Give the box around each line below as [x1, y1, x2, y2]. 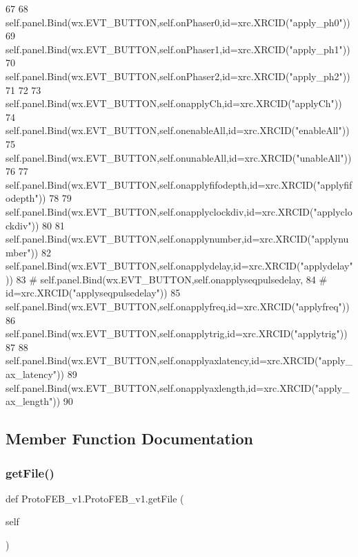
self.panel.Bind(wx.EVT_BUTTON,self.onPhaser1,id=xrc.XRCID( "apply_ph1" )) [6, 41, 350, 56]
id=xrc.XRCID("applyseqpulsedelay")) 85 [6, 285, 181, 300]
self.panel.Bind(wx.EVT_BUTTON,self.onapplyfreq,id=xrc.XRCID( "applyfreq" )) [6, 299, 350, 314]
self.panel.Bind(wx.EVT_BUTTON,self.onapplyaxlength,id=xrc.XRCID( [6, 380, 315, 395]
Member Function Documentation [6, 428, 254, 449]
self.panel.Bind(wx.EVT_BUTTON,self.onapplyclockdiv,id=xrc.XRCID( [6, 204, 314, 218]
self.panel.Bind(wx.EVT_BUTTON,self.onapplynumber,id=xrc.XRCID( [6, 232, 312, 246]
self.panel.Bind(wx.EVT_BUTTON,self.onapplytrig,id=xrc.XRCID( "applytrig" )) [6, 326, 348, 341]
